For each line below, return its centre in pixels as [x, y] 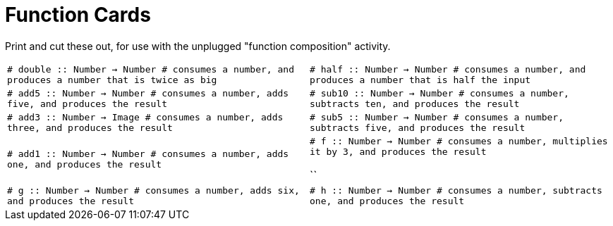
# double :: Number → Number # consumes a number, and [151, 69]
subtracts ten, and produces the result [415, 103]
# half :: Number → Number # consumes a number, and [448, 69]
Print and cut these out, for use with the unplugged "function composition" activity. [198, 46]
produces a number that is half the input [420, 80]
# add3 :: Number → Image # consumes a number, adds [145, 117]
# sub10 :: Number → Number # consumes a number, [439, 93]
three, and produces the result [90, 127]
